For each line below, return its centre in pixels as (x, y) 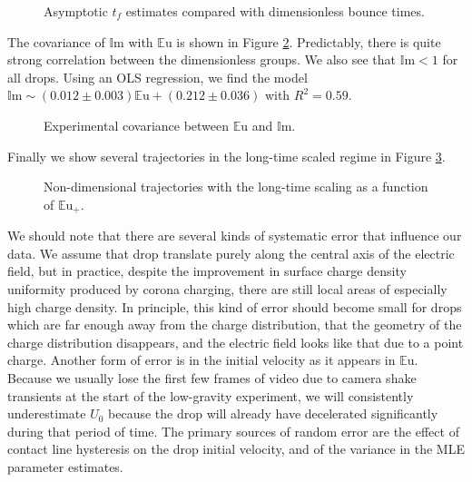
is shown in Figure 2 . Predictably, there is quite (309, 41)
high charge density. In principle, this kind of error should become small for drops (235, 306)
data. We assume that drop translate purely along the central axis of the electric (231, 253)
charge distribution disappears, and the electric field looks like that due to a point (236, 342)
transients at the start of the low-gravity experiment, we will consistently (211, 395)
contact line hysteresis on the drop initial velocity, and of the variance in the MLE (236, 449)
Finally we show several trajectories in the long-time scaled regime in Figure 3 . (226, 156)
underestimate (47, 413)
